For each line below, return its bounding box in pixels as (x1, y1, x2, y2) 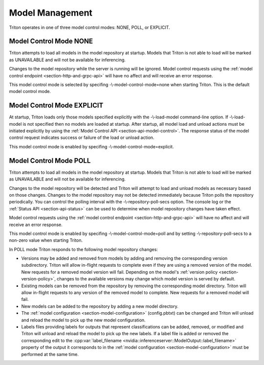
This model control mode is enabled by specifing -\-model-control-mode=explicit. (9, 143, 174, 149)
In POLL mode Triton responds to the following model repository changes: (9, 246, 158, 252)
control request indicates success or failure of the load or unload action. (9, 135, 154, 140)
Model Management (9, 7, 93, 18)
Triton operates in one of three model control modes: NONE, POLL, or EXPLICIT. (9, 24, 171, 30)
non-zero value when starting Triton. (9, 237, 83, 243)
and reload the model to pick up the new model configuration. (21, 317, 146, 323)
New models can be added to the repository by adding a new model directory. (21, 303, 178, 309)
